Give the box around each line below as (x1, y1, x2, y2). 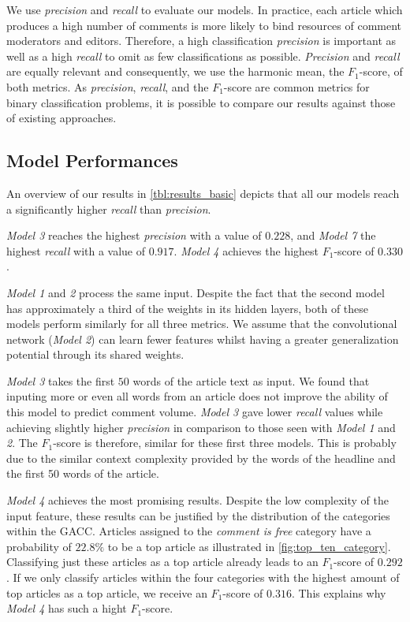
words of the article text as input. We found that (132, 372, 370, 389)
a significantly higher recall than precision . (6, 200, 211, 217)
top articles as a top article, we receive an (6, 584, 207, 601)
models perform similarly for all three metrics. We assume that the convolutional (6, 315, 397, 332)
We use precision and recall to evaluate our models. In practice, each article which (6, 2, 403, 17)
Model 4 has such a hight (6, 600, 127, 616)
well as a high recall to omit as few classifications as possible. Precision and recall (6, 47, 400, 64)
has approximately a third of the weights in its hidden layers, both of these (6, 300, 369, 316)
